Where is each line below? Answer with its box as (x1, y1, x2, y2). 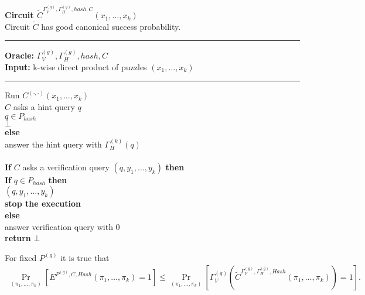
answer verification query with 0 (5, 220, 120, 232)
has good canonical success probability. (41, 20, 181, 32)
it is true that (60, 251, 110, 263)
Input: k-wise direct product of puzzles (5, 60, 147, 73)
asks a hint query (13, 101, 75, 113)
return (5, 232, 31, 244)
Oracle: (5, 49, 35, 61)
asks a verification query (22, 160, 110, 173)
